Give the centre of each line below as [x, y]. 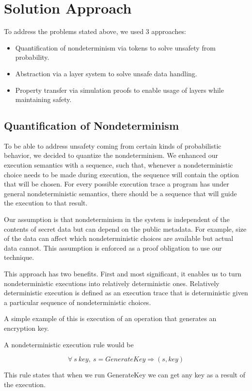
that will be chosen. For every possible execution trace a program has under [117, 184]
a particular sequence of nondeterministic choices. [78, 302]
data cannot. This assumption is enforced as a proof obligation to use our [113, 247]
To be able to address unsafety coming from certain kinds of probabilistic [113, 145]
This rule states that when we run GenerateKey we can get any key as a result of [125, 375]
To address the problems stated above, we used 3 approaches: [95, 31]
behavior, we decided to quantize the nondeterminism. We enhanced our [111, 155]
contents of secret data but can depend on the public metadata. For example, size [125, 229]
